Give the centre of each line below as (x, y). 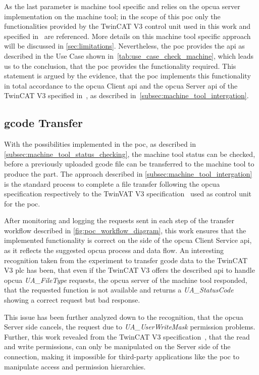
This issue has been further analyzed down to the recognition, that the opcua (124, 317)
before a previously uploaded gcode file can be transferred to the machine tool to (129, 164)
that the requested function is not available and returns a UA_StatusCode (119, 290)
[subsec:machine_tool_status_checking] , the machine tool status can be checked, (130, 154)
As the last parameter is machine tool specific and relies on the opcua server (122, 6)
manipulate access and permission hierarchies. (75, 366)
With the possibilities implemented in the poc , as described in (100, 144)
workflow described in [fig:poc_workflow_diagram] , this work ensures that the (125, 230)
